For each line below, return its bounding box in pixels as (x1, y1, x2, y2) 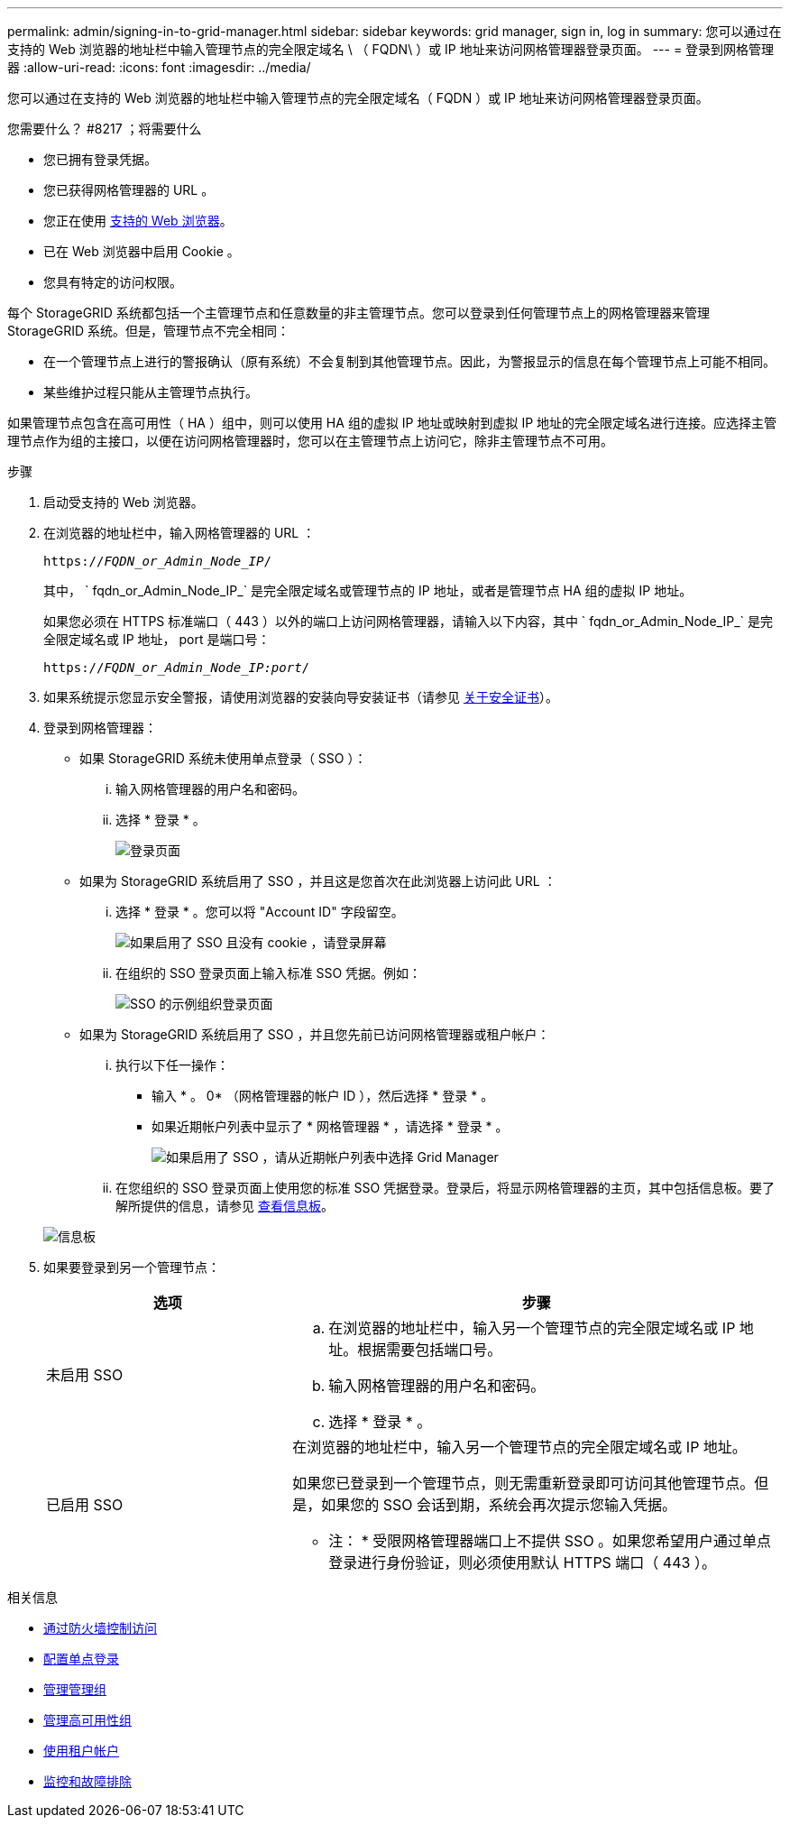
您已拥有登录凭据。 (43, 152, 157, 167)
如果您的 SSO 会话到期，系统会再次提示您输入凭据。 (321, 1496, 677, 1514)
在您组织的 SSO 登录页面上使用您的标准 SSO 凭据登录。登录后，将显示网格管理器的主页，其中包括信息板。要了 (115, 1180, 776, 1195)
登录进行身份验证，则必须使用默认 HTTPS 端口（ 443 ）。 (328, 1553, 716, 1572)
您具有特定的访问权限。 (43, 274, 182, 290)
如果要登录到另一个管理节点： (43, 1259, 220, 1275)
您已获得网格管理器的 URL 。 (43, 182, 215, 198)
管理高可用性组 (43, 1712, 132, 1728)
